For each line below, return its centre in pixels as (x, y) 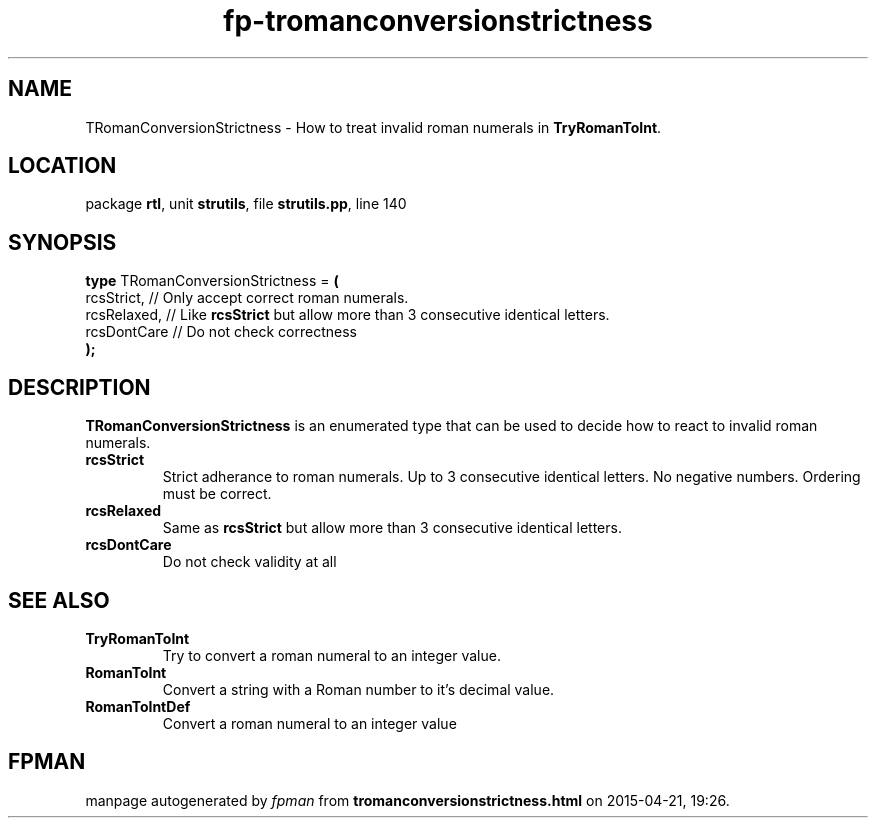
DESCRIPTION (79, 387)
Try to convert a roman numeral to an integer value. (331, 655)
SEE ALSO (59, 600)
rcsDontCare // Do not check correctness (221, 332)
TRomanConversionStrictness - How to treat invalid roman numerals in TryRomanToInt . (373, 127)
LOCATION (62, 166)
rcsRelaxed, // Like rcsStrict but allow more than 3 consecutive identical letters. (347, 315)
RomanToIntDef (138, 706)
